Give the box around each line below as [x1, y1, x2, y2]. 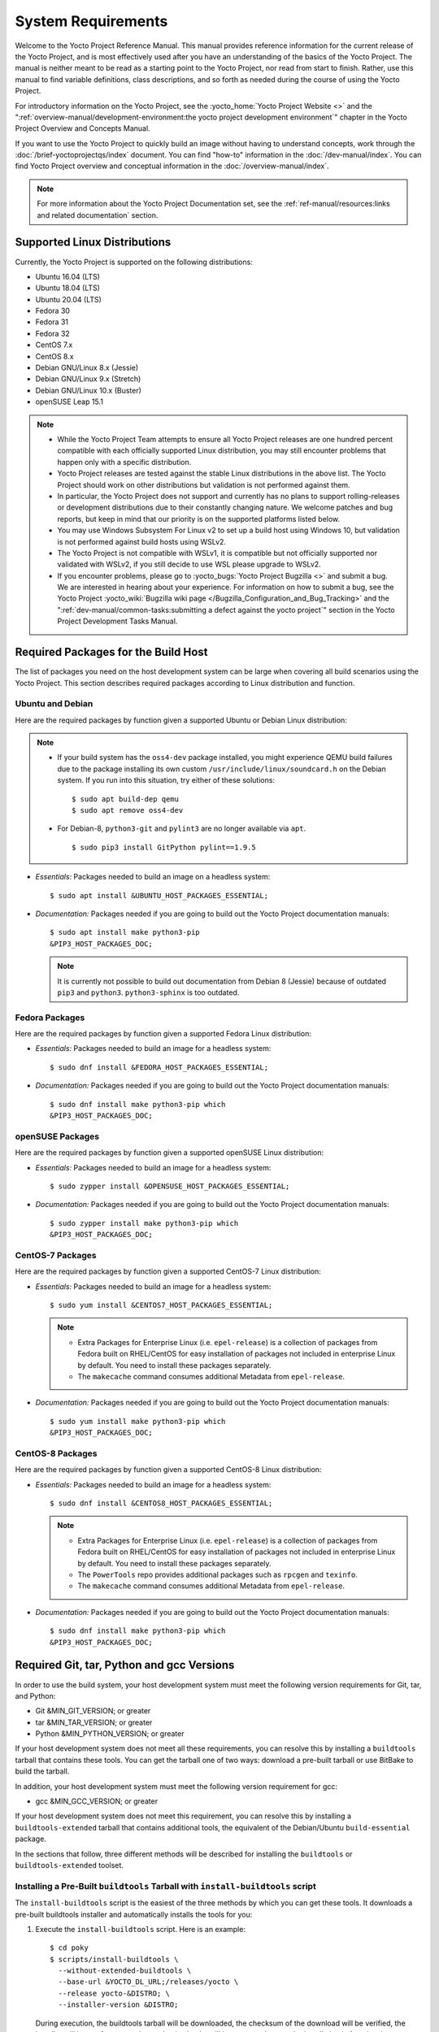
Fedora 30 [35, 306, 71, 316]
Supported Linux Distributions [15, 236, 172, 250]
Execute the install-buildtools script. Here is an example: [35, 1924, 246, 1934]
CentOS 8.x [35, 351, 74, 361]
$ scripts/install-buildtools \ [50, 1955, 179, 1964]
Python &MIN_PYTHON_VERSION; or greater [35, 1729, 185, 1739]
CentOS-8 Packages [15, 1448, 98, 1459]
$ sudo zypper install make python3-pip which [50, 1218, 239, 1227]
